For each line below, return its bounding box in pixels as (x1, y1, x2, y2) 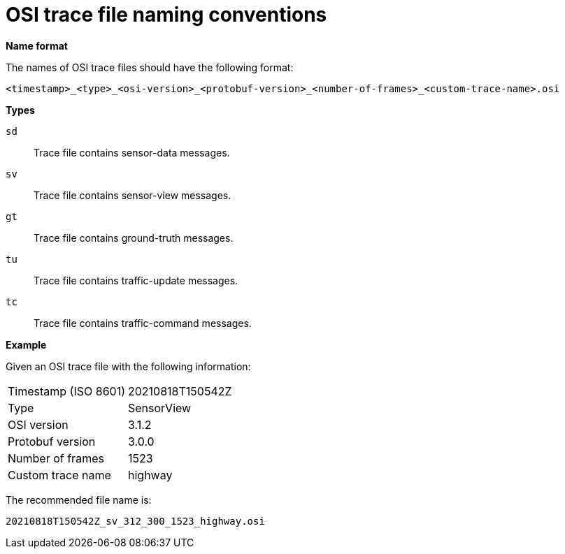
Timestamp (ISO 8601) (8, 384, 125, 398)
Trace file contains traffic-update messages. (34, 274, 238, 286)
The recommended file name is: (6, 493, 152, 506)
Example (6, 338, 47, 351)
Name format (6, 39, 68, 52)
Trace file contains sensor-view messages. (34, 189, 231, 201)
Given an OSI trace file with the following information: (6, 360, 251, 372)
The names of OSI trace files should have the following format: (6, 61, 294, 73)
